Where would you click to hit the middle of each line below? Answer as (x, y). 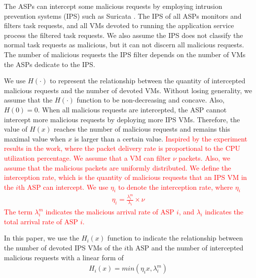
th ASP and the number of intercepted (185, 247)
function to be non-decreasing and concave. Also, (151, 100)
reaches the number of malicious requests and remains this (142, 129)
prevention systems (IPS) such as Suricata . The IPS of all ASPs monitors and (123, 16)
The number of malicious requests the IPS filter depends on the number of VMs (125, 54)
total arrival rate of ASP (41, 221)
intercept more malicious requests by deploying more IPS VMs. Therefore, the (122, 119)
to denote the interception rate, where (176, 187)
